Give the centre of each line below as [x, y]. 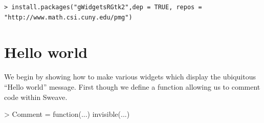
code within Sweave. [36, 97]
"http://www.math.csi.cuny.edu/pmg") [68, 17]
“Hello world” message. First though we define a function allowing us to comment [132, 86]
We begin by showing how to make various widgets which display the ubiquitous [130, 77]
